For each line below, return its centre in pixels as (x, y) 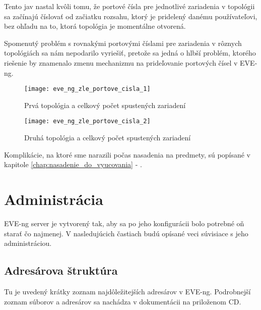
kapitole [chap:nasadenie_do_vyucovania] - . (73, 164)
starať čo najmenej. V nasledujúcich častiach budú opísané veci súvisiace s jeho (126, 233)
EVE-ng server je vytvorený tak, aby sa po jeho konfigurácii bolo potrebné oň (124, 223)
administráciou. (28, 243)
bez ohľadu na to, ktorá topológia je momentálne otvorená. (95, 26)
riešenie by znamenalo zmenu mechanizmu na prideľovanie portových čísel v (121, 62)
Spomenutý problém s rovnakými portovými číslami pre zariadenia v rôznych (123, 43)
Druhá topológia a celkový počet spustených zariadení (108, 138)
